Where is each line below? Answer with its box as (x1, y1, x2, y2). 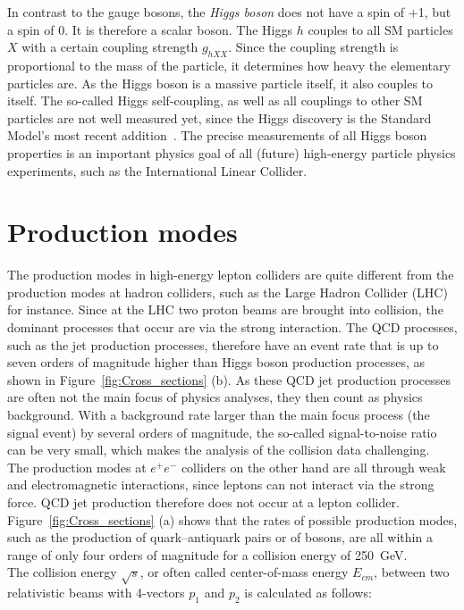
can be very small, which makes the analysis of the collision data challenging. (7, 440, 430, 459)
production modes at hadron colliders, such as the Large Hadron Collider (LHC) (7, 282, 448, 301)
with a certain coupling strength (21, 38, 198, 56)
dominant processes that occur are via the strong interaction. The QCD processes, (7, 318, 458, 337)
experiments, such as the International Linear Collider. (7, 161, 308, 180)
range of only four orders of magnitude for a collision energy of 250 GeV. (7, 545, 408, 564)
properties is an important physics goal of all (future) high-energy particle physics (7, 143, 456, 162)
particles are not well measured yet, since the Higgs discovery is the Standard (7, 108, 432, 127)
